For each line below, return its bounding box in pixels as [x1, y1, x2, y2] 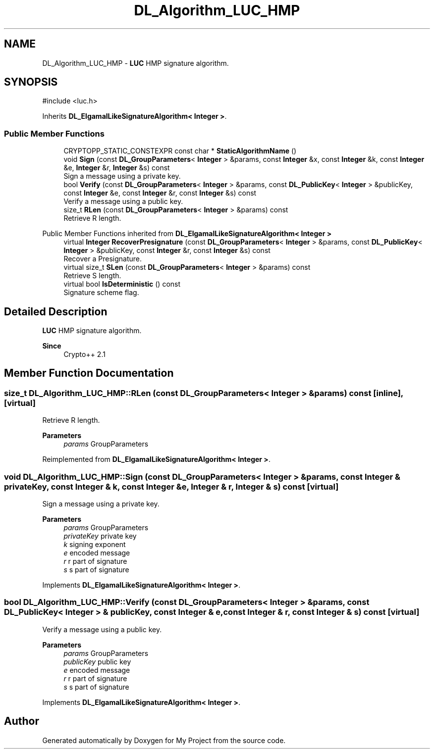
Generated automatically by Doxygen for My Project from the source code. [42, 736, 286, 745]
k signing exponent [63, 540, 126, 549]
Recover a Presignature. [63, 254, 142, 263]
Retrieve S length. [63, 271, 121, 280]
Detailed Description [4, 305, 108, 318]
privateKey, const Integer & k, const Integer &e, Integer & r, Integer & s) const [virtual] [4, 481, 339, 492]
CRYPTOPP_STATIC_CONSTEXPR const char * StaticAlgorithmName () [63, 147, 297, 155]
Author [4, 715, 39, 728]
